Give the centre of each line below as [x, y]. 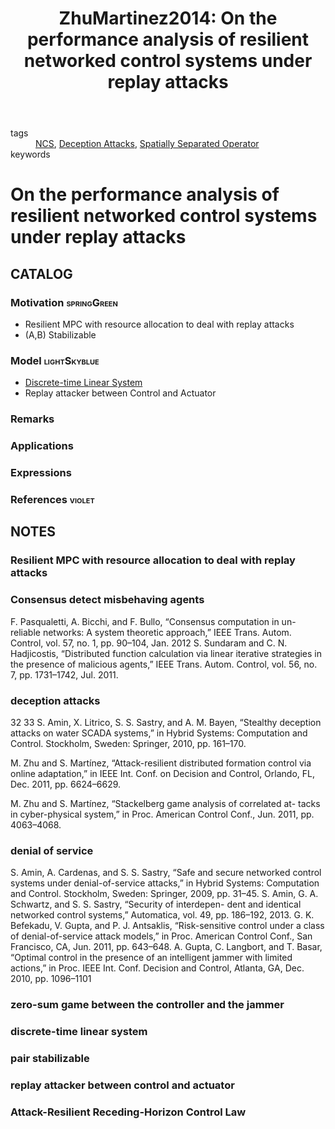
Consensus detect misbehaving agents [107, 600]
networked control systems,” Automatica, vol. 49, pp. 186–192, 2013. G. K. [162, 915]
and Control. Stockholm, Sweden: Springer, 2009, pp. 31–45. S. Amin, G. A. [164, 894]
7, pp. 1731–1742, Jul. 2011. [64, 674]
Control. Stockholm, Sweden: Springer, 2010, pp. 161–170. [128, 743]
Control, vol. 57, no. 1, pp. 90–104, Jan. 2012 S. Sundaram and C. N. [149, 643]
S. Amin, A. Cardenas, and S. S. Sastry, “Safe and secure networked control [166, 873]
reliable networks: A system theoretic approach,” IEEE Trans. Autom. [151, 632]
